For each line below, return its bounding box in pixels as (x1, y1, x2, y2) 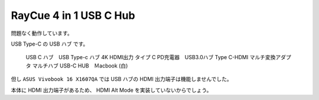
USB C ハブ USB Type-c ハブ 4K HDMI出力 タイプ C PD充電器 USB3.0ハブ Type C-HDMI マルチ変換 (25, 54, 276, 61)
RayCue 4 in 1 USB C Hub (11, 9, 135, 22)
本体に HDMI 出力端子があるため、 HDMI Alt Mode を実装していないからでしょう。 (11, 86, 212, 93)
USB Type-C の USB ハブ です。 (11, 40, 89, 47)
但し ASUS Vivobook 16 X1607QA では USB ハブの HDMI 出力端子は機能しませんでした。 (11, 76, 233, 83)
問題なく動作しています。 (11, 30, 73, 37)
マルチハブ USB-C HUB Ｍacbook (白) (32, 62, 128, 69)
